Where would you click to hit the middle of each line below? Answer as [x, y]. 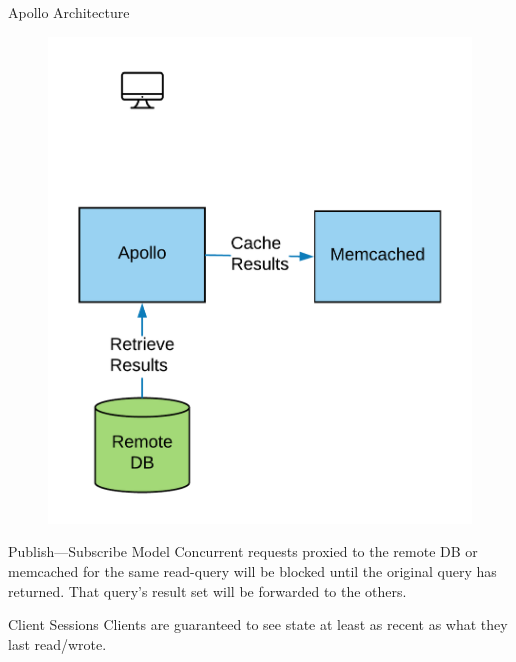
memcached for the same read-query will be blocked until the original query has [252, 571]
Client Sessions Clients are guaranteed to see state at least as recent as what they [258, 624]
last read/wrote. [57, 643]
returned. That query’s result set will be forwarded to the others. [207, 590]
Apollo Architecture [69, 12]
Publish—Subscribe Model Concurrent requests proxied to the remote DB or [243, 551]
